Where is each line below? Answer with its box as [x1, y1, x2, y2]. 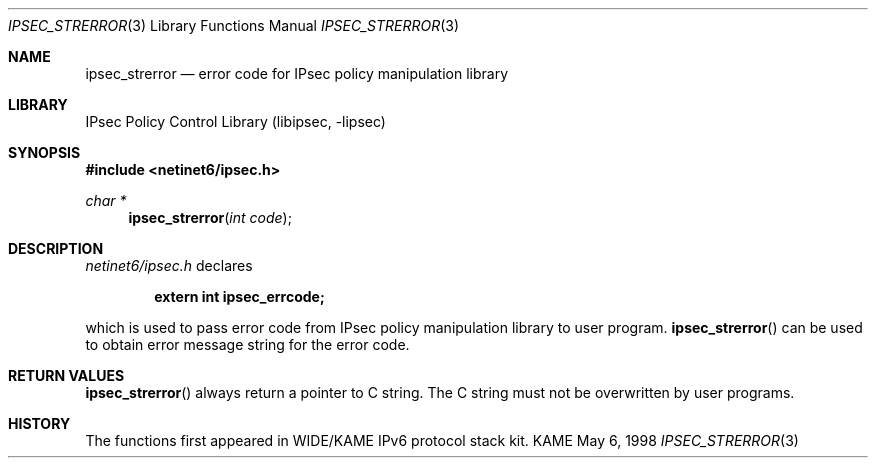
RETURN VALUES [8, 367, 125, 384]
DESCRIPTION [8, 240, 104, 257]
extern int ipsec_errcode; [154, 288, 325, 305]
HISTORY [8, 415, 71, 432]
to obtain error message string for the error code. [85, 336, 410, 353]
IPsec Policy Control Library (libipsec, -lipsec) [85, 113, 386, 130]
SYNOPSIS [8, 144, 81, 161]
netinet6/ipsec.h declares [85, 257, 253, 274]
